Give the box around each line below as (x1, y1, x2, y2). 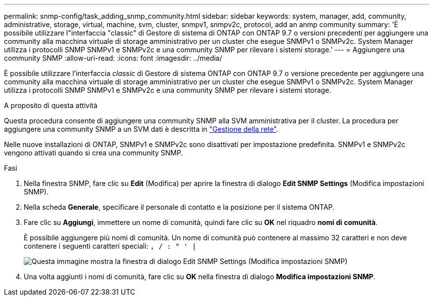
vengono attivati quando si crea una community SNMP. (4, 149, 183, 157)
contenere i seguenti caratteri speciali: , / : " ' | (24, 242, 196, 250)
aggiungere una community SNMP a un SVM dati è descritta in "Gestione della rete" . (4, 125, 278, 133)
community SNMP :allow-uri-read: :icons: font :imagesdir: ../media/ (4, 54, 222, 62)
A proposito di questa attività (4, 101, 98, 110)
